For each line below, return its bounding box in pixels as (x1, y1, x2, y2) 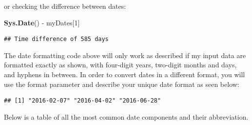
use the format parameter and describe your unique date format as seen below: (4, 79, 239, 89)
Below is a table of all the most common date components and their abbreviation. (4, 111, 249, 122)
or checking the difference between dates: (4, 1, 126, 11)
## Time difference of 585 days (4, 36, 109, 43)
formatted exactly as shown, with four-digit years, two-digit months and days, (4, 60, 237, 70)
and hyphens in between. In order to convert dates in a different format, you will (4, 69, 245, 79)
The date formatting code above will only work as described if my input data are (4, 50, 246, 60)
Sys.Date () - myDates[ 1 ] (4, 17, 80, 27)
